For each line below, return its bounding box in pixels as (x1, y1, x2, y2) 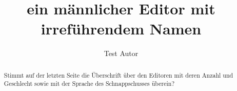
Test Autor (104, 48, 139, 59)
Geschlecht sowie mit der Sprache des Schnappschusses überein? (4, 79, 175, 88)
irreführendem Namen (41, 18, 202, 39)
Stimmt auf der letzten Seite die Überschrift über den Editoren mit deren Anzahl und (4, 70, 233, 79)
